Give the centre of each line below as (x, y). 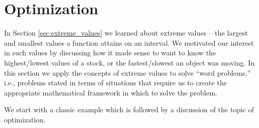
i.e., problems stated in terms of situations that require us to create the (115, 83)
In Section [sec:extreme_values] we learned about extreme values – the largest (126, 33)
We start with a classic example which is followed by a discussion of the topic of (129, 109)
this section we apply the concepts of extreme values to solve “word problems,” (127, 72)
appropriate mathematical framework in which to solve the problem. (111, 92)
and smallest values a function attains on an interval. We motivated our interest (129, 42)
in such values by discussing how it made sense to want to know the (110, 53)
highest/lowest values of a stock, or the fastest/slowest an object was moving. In (129, 62)
